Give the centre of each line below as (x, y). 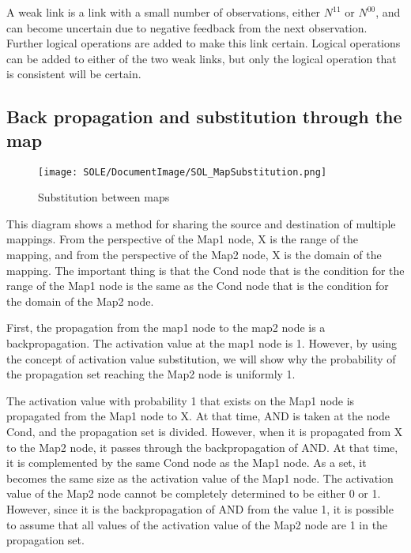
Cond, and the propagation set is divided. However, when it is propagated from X (205, 431)
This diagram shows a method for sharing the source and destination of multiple (201, 223)
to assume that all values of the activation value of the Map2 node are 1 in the (197, 524)
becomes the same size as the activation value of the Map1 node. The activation (200, 478)
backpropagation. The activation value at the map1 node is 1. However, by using (202, 342)
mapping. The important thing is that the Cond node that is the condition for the (205, 270)
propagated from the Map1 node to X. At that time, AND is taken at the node (198, 416)
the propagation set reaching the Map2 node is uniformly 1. (151, 374)
